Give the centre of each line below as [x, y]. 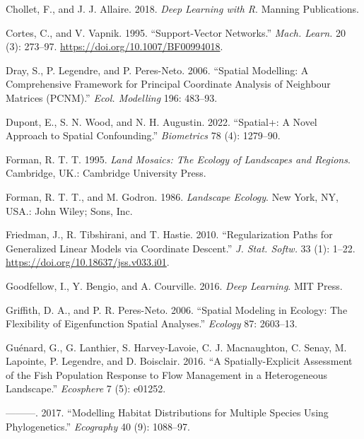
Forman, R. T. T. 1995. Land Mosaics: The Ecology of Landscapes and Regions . [178, 159]
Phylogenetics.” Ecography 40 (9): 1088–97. [98, 426]
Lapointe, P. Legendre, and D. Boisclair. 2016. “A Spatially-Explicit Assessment [179, 361]
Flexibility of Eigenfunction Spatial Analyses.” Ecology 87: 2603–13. [152, 323]
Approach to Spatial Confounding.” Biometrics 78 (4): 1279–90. [143, 135]
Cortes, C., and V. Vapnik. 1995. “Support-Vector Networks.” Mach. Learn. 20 [176, 32]
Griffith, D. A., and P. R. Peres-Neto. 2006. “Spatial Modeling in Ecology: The [177, 309]
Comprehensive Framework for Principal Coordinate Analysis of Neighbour [168, 84]
